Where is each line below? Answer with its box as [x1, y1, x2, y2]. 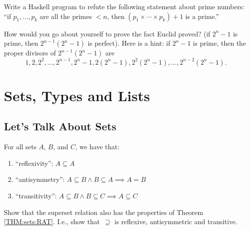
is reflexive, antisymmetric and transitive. [114, 216, 237, 227]
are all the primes [39, 11, 92, 21]
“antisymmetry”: [15, 174, 65, 184]
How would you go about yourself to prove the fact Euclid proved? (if [4, 28, 210, 38]
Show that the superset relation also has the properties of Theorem [4, 207, 203, 217]
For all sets [4, 142, 37, 152]
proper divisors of [4, 48, 56, 58]
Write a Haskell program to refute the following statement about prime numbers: [4, 1, 245, 11]
